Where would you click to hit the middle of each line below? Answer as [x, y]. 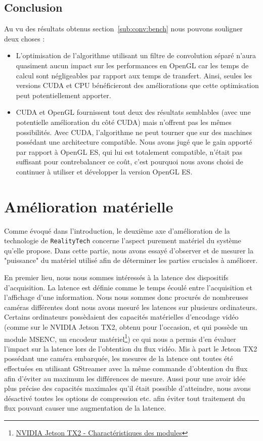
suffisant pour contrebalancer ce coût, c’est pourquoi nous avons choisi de [129, 162]
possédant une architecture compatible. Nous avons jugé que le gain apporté [134, 142]
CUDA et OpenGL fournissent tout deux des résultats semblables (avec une [133, 112]
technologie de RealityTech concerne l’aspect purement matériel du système [123, 240]
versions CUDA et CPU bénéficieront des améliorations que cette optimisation [137, 85]
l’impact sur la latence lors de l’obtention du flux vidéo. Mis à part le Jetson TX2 [131, 348]
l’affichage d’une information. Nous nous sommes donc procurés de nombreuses [126, 297]
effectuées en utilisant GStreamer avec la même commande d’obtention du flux [126, 368]
